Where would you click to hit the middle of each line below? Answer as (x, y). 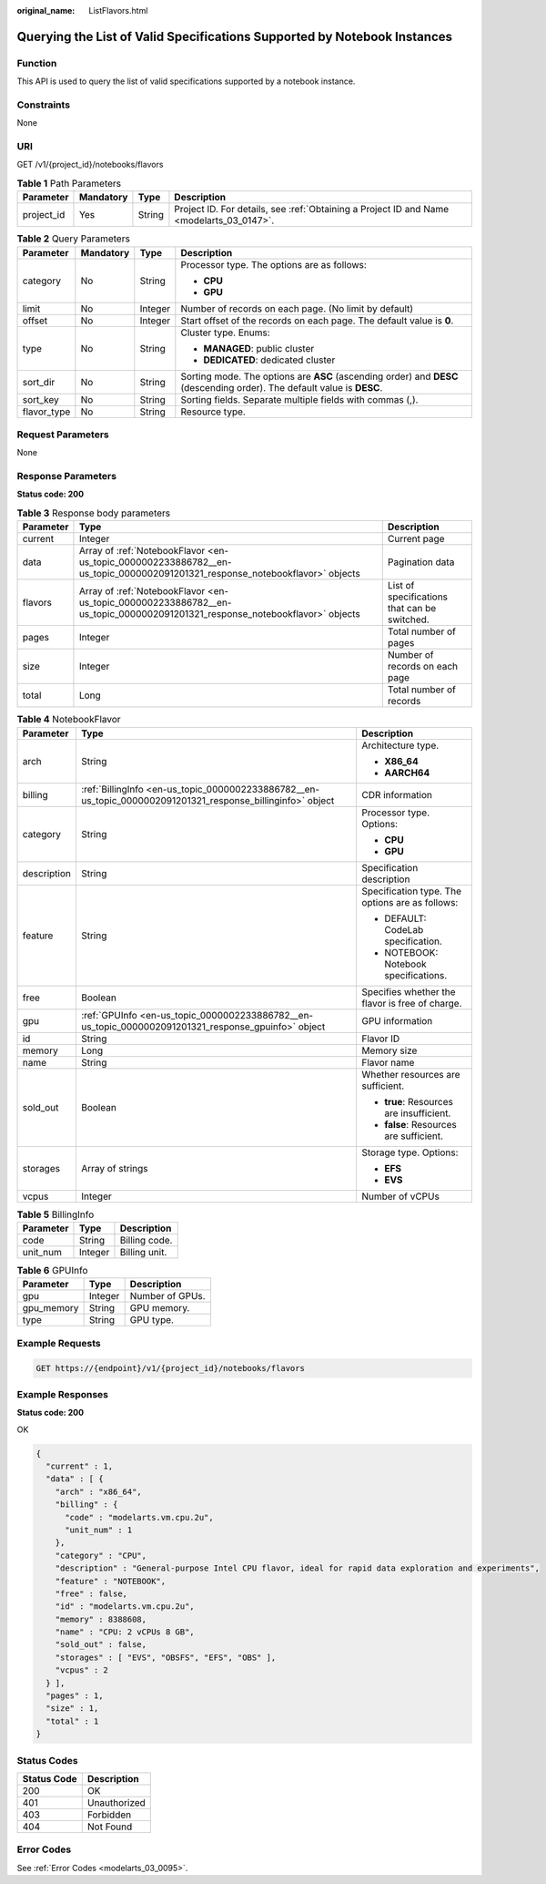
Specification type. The (411, 891)
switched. (408, 619)
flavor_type (46, 412)
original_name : (46, 10)
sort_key (40, 399)
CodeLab (404, 929)
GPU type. (152, 1320)
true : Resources (419, 1101)
